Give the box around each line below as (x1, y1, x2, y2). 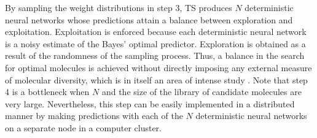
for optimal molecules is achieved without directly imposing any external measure (5, 61, 312, 74)
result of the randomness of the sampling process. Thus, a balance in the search (5, 49, 305, 62)
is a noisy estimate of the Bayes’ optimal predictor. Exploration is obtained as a (5, 37, 306, 50)
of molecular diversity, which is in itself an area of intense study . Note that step (5, 73, 308, 86)
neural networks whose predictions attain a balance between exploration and (5, 13, 293, 26)
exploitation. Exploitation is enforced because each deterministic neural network (5, 25, 307, 38)
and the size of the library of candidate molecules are (101, 85, 302, 98)
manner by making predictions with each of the (5, 109, 183, 122)
